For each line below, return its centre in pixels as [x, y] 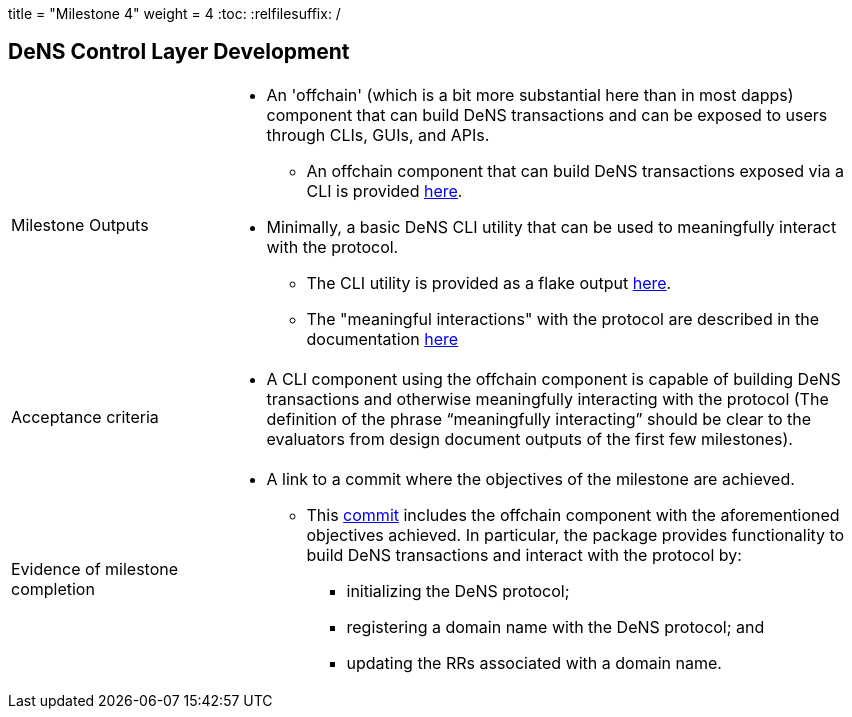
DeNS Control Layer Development [179, 52]
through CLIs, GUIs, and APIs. [378, 134]
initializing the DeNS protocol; [458, 590]
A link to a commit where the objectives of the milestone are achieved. [530, 478]
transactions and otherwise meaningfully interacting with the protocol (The [547, 398]
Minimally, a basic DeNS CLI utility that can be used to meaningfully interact [551, 226]
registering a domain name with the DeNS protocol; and [555, 626]
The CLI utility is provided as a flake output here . [489, 282]
